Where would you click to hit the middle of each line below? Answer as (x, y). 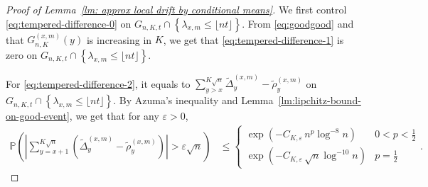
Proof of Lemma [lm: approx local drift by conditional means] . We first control (176, 9)
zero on (22, 54)
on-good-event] (38, 116)
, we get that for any (114, 116)
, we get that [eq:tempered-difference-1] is (253, 39)
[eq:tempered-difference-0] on (69, 23)
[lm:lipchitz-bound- (320, 100)
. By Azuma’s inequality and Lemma (193, 100)
